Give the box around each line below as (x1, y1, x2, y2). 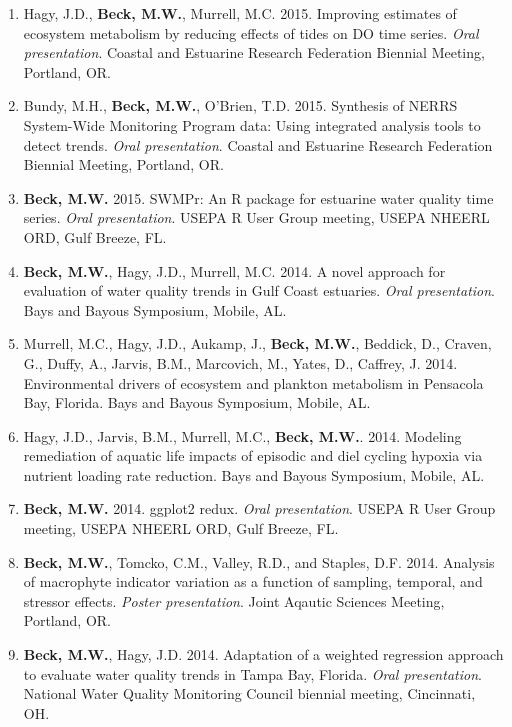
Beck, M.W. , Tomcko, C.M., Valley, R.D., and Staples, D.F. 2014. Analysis (23, 551, 495, 572)
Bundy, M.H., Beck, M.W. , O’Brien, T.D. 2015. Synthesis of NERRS (23, 95, 458, 116)
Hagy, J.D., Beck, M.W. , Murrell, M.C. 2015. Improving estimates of (23, 3, 457, 23)
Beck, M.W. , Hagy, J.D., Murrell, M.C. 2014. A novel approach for (23, 260, 446, 281)
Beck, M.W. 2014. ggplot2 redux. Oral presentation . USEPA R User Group (23, 498, 496, 519)
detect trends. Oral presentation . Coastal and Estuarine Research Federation (23, 134, 493, 155)
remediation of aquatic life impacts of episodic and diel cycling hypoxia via (23, 445, 483, 466)
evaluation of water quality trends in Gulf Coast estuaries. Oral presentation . (23, 280, 496, 301)
